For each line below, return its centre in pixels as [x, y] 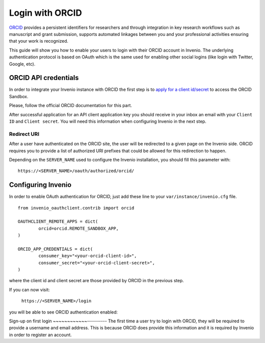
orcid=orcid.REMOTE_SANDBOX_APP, [79, 228]
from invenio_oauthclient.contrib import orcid [76, 208]
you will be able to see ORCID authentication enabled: [63, 312]
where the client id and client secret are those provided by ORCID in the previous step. [96, 281]
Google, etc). [22, 64]
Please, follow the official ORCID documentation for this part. [71, 106]
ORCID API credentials [44, 78]
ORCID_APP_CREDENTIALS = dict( [55, 249]
